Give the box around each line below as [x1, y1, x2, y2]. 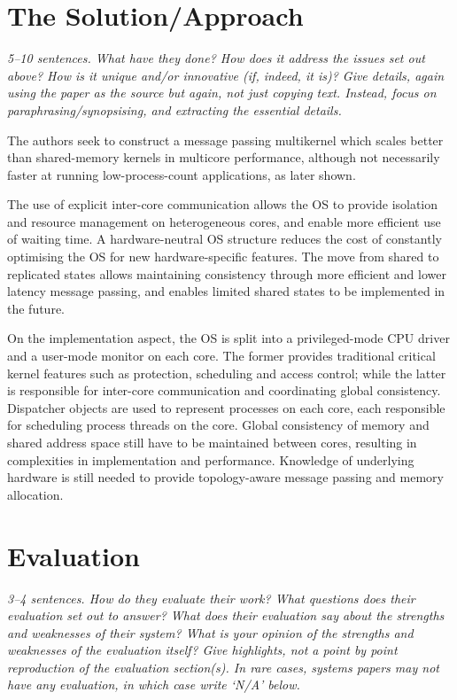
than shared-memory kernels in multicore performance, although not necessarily [7, 148, 440, 167]
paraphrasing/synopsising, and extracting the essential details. [7, 100, 342, 119]
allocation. [7, 485, 64, 503]
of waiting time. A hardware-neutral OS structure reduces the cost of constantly [7, 229, 442, 248]
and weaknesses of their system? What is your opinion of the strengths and [7, 623, 414, 642]
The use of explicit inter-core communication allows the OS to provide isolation [7, 195, 438, 214]
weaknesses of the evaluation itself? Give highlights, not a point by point [7, 641, 398, 659]
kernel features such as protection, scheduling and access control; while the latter [7, 363, 446, 382]
